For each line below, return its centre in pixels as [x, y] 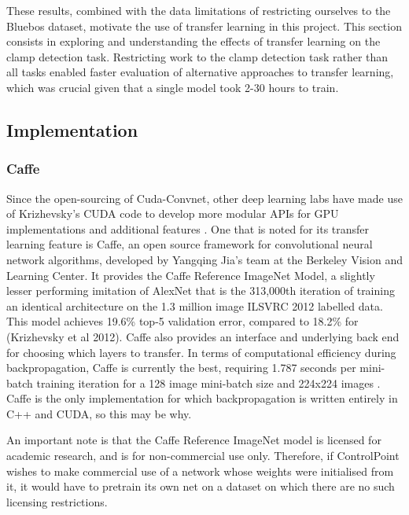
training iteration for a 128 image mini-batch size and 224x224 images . [208, 383]
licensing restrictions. [57, 501]
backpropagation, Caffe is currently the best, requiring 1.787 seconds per [181, 368]
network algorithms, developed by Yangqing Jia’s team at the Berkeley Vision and [204, 259]
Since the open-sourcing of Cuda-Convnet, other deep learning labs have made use [204, 198]
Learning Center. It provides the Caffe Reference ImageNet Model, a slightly [191, 275]
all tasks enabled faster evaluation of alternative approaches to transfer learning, [200, 72]
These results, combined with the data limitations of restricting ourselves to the [199, 10]
